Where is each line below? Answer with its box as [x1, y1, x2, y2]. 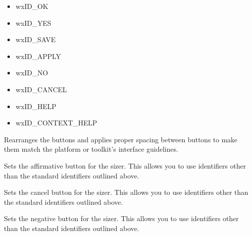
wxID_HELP [15, 101, 56, 111]
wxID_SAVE [15, 34, 56, 45]
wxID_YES [15, 17, 51, 28]
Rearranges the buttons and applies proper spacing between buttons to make [4, 134, 238, 144]
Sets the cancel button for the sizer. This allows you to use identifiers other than [4, 187, 249, 197]
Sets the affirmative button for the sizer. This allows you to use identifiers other [4, 160, 246, 171]
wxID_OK [15, 1, 49, 11]
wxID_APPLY [15, 51, 61, 61]
